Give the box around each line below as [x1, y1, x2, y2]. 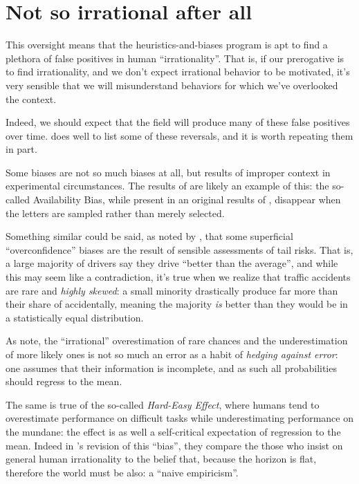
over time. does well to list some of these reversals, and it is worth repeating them [6, 128, 353, 142]
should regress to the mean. [6, 374, 122, 389]
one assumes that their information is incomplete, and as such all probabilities [6, 360, 337, 375]
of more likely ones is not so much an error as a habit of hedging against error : [6, 347, 338, 361]
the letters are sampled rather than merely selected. [6, 205, 225, 220]
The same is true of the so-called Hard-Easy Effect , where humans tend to [6, 397, 320, 411]
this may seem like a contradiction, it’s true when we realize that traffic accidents [6, 270, 351, 284]
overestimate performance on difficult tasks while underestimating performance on [6, 411, 353, 425]
